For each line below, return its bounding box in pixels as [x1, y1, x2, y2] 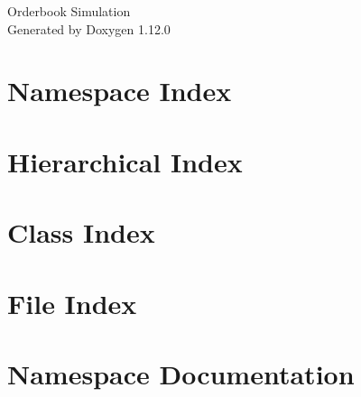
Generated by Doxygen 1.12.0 [7, 19, 171, 38]
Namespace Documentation [7, 355, 355, 392]
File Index [7, 284, 137, 321]
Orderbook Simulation [7, 2, 131, 20]
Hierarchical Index [7, 143, 243, 180]
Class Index [7, 214, 155, 251]
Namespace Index [7, 72, 232, 109]
